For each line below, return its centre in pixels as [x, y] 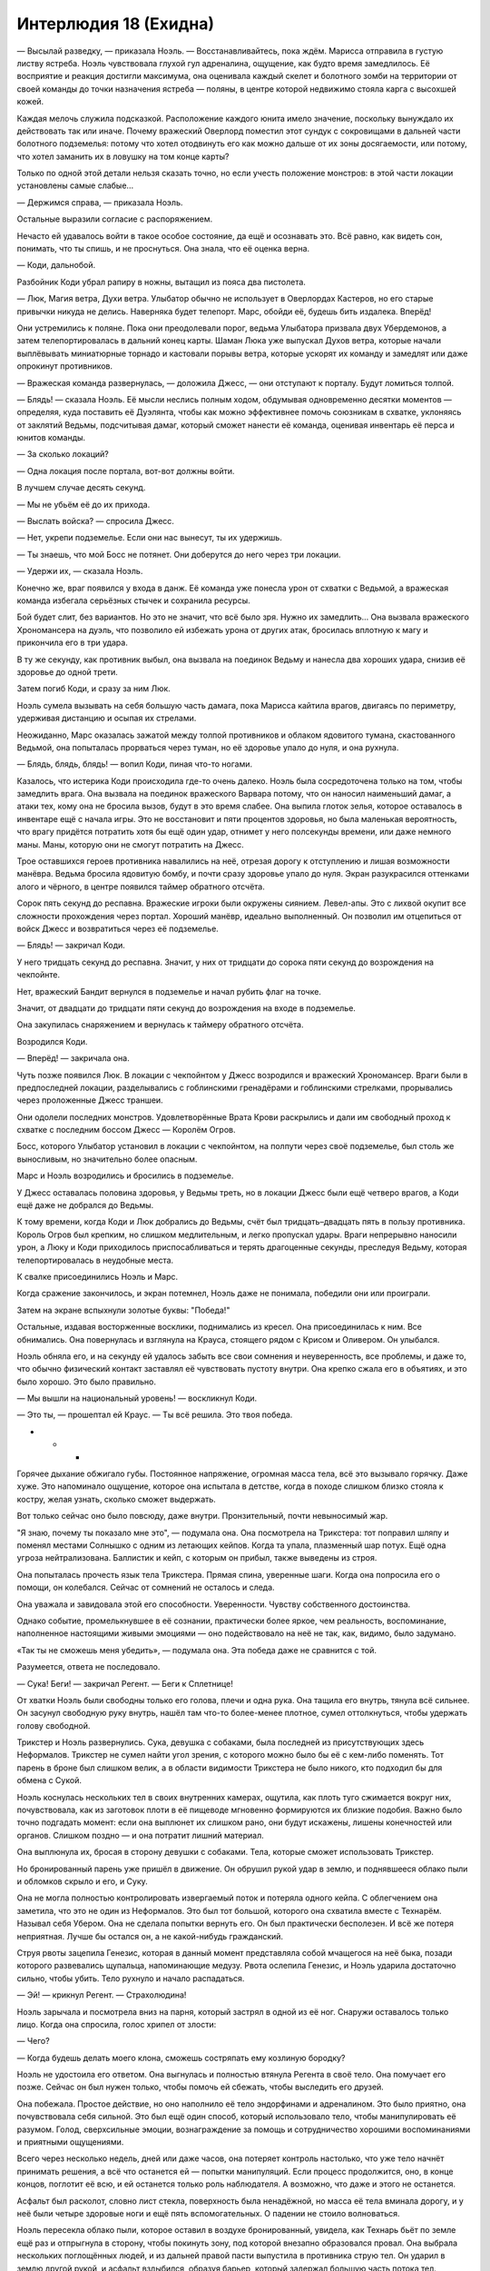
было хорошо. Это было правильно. [86, 1382]
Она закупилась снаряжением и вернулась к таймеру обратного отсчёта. [160, 1025]
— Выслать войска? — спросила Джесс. [95, 521]
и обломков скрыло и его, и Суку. [83, 1881]
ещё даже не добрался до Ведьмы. [85, 1205]
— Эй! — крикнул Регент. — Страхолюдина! [102, 1995]
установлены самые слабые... [75, 185]
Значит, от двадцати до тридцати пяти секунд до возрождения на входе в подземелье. [186, 1007]
